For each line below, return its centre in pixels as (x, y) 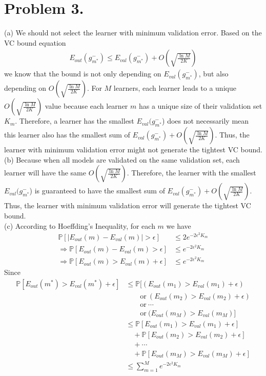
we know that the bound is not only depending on (83, 74)
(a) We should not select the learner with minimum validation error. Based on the (133, 33)
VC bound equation (35, 42)
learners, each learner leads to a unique (175, 88)
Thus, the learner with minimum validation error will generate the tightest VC (128, 205)
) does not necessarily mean (206, 121)
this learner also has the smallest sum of (67, 135)
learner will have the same (45, 173)
